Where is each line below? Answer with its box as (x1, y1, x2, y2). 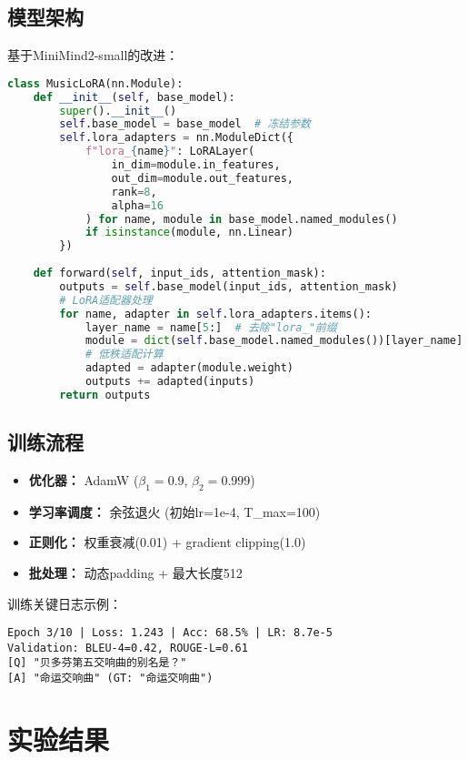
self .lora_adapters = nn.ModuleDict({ (59, 131, 294, 145)
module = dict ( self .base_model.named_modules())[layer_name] (85, 334, 463, 348)
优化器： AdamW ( (28, 471, 139, 489)
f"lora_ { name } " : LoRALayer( (85, 145, 255, 158)
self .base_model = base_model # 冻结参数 (59, 117, 311, 131)
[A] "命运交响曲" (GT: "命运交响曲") (7, 672, 214, 685)
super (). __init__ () (59, 104, 177, 117)
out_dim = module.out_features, (111, 171, 294, 185)
